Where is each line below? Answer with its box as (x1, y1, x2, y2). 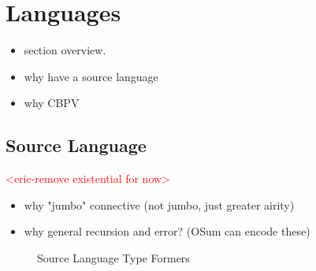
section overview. (24, 42, 106, 58)
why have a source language (24, 68, 158, 84)
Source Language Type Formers (37, 249, 190, 265)
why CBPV (24, 95, 80, 111)
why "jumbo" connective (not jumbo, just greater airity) (24, 196, 295, 213)
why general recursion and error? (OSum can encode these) (24, 223, 310, 239)
